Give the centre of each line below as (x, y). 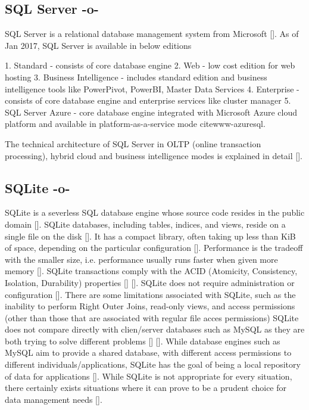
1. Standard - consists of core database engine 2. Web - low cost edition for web (150, 65)
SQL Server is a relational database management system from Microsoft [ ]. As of (152, 34)
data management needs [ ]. (54, 399)
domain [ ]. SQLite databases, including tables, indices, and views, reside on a (145, 224)
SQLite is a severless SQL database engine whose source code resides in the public (155, 212)
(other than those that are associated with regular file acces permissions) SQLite (152, 317)
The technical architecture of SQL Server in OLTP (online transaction (133, 143)
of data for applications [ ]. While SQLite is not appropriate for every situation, (149, 376)
